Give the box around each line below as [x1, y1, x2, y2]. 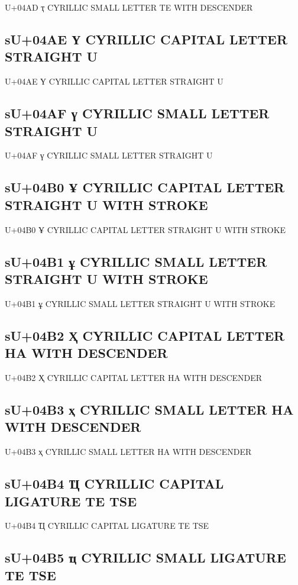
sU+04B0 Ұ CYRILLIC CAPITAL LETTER [5, 178, 285, 196]
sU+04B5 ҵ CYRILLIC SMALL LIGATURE [5, 548, 286, 567]
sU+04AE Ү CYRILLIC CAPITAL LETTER [5, 30, 288, 48]
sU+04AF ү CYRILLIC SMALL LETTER [5, 104, 270, 122]
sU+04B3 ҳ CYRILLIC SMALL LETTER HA [5, 400, 294, 418]
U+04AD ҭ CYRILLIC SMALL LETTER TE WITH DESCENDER [5, 1, 253, 13]
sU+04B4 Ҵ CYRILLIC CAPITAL [5, 474, 224, 493]
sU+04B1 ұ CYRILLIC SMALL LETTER [5, 252, 267, 270]
